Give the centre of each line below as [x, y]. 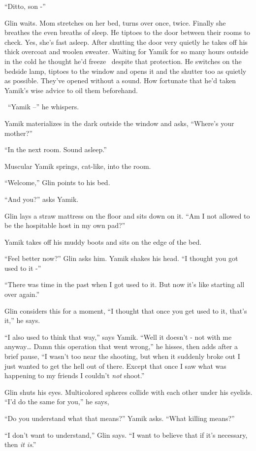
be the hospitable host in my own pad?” [65, 225]
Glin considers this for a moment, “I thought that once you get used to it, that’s [126, 310]
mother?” [18, 133]
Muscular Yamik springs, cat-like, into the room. [78, 166]
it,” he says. [22, 320]
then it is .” [20, 444]
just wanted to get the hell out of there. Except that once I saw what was [115, 366]
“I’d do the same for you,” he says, [57, 402]
